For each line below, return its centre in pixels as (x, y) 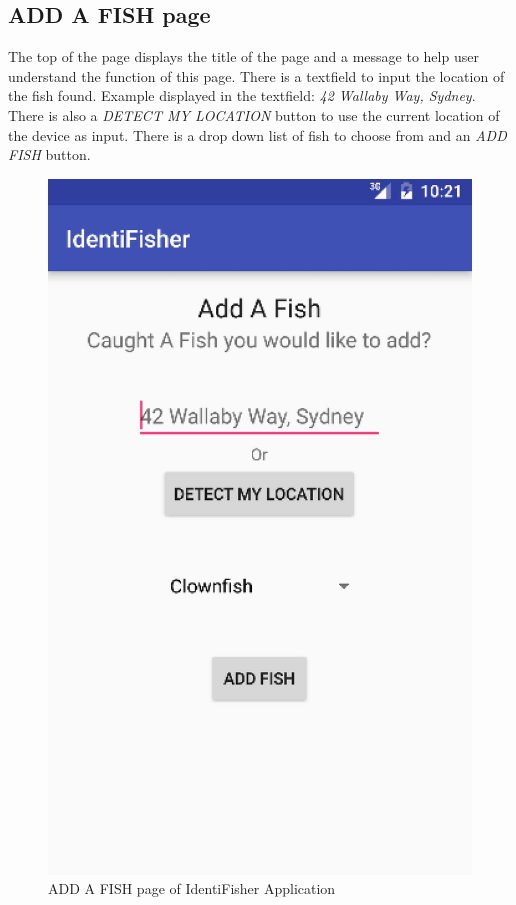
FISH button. (49, 154)
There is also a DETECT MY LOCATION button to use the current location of (254, 114)
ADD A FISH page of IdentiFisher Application (192, 888)
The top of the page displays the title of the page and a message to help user (243, 56)
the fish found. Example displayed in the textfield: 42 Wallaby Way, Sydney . (242, 95)
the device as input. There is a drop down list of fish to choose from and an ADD (257, 134)
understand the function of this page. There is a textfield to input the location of (256, 75)
